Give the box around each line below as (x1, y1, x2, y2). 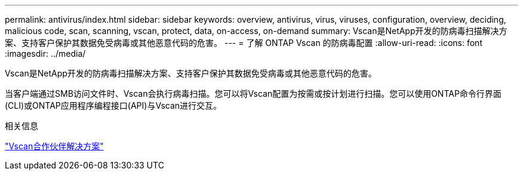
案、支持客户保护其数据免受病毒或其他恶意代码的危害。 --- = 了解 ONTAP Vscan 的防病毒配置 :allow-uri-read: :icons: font (5, 38, 482, 48)
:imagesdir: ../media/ (5, 48, 86, 59)
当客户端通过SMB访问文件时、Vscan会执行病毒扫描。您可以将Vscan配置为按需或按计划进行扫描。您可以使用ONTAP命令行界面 (5, 88, 502, 99)
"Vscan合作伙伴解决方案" (5, 141, 104, 151)
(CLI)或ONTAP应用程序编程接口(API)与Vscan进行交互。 (5, 100, 222, 110)
